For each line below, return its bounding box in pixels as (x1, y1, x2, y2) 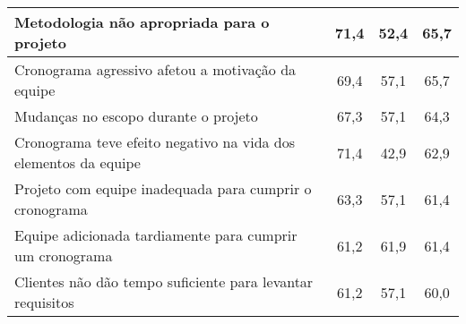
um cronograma (14, 245, 113, 266)
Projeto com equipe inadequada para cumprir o (14, 178, 312, 199)
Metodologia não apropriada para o (14, 12, 270, 32)
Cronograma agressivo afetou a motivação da (14, 59, 297, 80)
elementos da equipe (14, 152, 141, 173)
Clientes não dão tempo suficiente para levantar (14, 271, 314, 292)
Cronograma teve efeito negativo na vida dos (14, 132, 296, 152)
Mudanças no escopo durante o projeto (14, 106, 258, 126)
